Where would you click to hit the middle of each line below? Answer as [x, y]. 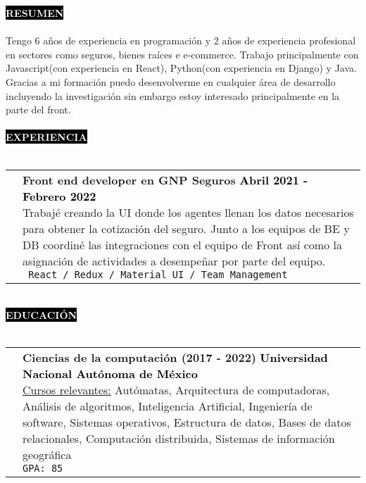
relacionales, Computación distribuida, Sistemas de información [179, 439]
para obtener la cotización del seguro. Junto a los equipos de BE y [186, 228]
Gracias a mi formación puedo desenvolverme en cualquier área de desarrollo [171, 81]
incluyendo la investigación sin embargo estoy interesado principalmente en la [173, 95]
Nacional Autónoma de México [110, 374]
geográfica [47, 455]
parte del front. [38, 109]
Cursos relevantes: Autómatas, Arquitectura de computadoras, [176, 390]
